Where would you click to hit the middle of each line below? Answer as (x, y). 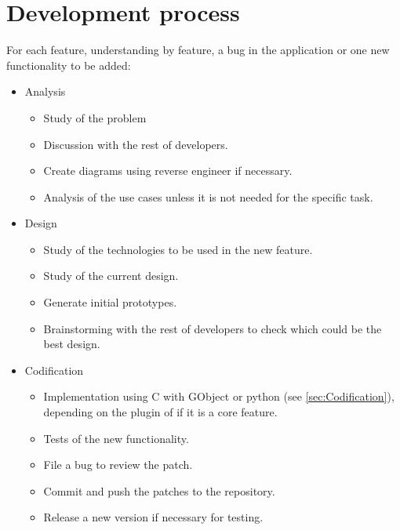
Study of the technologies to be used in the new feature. (178, 249)
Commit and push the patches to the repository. (159, 490)
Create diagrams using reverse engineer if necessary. (168, 171)
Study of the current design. (111, 276)
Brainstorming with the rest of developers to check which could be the (213, 328)
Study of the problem (95, 117)
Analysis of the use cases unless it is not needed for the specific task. (208, 196)
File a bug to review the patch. (118, 465)
